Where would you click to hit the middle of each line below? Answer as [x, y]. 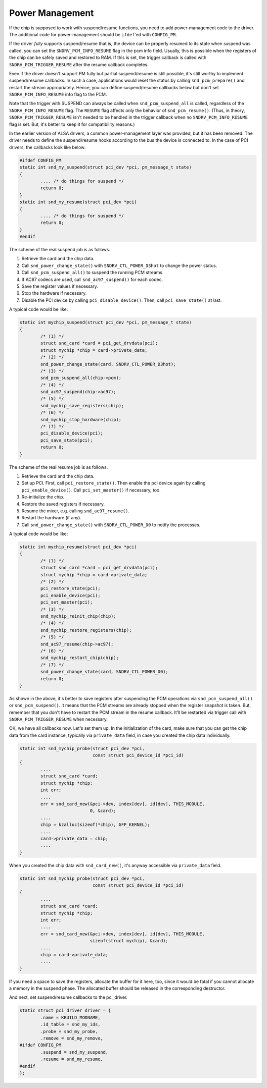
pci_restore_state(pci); [70, 589]
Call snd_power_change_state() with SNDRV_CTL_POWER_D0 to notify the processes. [111, 525]
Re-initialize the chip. [43, 497]
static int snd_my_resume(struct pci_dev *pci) [78, 202]
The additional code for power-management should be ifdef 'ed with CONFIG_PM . [93, 34]
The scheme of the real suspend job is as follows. [60, 250]
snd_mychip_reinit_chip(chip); [78, 616]
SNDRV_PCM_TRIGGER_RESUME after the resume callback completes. [79, 64]
